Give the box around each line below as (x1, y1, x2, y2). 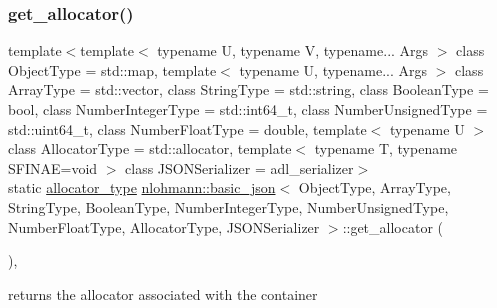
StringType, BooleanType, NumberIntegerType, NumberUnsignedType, (8, 196, 449, 217)
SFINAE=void (8, 157, 98, 178)
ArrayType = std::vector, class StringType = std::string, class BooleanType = (8, 79, 489, 100)
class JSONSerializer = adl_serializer (125, 157, 354, 178)
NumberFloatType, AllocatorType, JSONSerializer (8, 216, 320, 237)
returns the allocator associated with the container (8, 283, 318, 304)
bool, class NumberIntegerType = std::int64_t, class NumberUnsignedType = (8, 99, 488, 119)
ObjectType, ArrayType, (298, 177, 451, 198)
